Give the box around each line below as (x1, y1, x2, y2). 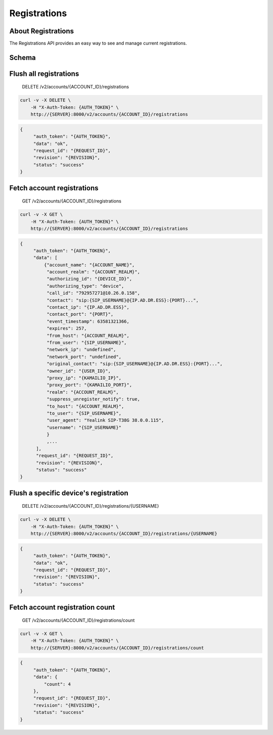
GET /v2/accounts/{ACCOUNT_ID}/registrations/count (22, 617, 135, 623)
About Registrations (9, 27, 74, 35)
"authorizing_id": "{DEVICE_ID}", (46, 276, 132, 282)
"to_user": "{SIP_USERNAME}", (46, 410, 121, 416)
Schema (9, 53, 36, 62)
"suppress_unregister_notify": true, (46, 397, 140, 402)
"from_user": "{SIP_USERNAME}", (46, 339, 127, 346)
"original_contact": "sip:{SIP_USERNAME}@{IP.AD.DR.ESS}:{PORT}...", (46, 361, 223, 367)
